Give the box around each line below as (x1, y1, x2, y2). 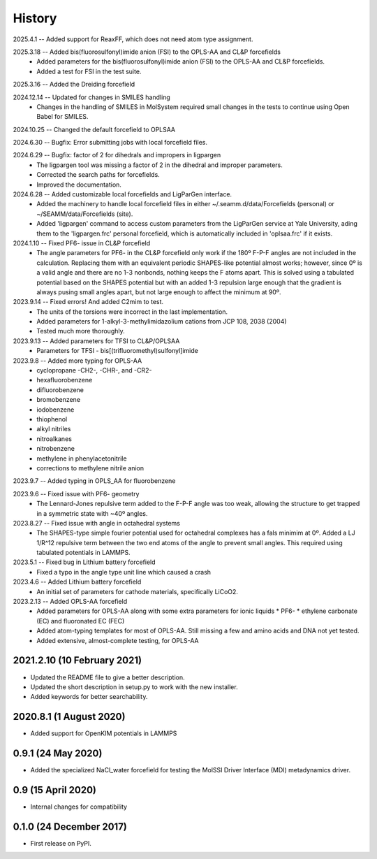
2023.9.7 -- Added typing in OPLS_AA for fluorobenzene (13, 477, 176, 485)
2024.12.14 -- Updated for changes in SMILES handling (13, 93, 170, 101)
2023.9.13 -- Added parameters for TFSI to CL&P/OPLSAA (13, 336, 180, 345)
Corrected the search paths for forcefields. (36, 171, 160, 179)
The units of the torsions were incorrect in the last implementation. (36, 308, 228, 316)
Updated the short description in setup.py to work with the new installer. (30, 682, 238, 691)
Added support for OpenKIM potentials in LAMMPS (30, 729, 177, 737)
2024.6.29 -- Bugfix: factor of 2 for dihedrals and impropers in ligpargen (13, 151, 221, 159)
